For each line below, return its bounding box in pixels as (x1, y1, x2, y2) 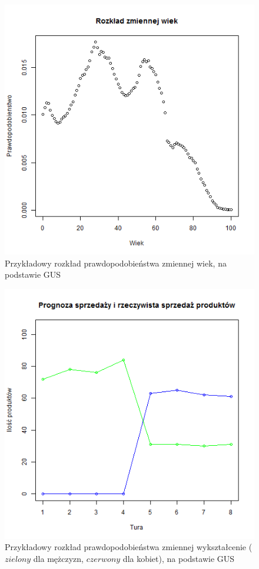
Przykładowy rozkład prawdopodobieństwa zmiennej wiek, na (5, 256, 227, 269)
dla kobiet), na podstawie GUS (122, 552, 235, 564)
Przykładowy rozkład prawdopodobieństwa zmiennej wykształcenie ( (5, 541, 253, 553)
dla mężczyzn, (33, 552, 84, 564)
